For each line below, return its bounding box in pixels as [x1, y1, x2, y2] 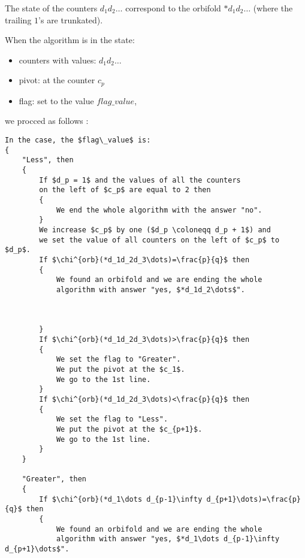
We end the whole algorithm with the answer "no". [56, 205, 262, 214]
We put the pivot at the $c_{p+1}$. [56, 425, 203, 434]
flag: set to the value [19, 94, 94, 107]
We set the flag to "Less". [56, 415, 168, 424]
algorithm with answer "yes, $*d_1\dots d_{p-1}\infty [56, 535, 280, 544]
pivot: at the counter [19, 74, 95, 86]
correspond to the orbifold [125, 2, 221, 14]
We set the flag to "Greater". [56, 355, 181, 364]
